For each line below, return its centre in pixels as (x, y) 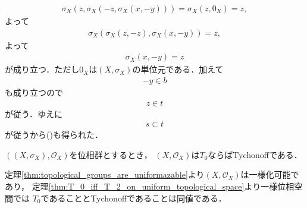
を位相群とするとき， (111, 154)
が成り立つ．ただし (42, 69)
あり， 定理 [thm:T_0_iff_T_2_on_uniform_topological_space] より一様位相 (150, 186)
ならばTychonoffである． (255, 154)
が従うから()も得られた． (54, 135)
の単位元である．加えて (178, 69)
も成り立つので (34, 92)
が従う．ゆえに (34, 113)
